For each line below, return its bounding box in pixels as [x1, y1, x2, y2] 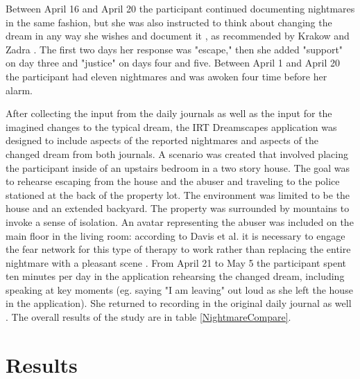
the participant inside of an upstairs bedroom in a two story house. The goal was [6, 160, 350, 175]
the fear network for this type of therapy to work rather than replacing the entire [6, 242, 351, 256]
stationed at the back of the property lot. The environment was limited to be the [6, 187, 350, 202]
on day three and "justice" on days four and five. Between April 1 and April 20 [6, 55, 340, 70]
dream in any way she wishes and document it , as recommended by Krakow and [6, 28, 350, 43]
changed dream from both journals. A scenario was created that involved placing [6, 146, 348, 161]
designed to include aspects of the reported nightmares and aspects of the [6, 133, 318, 148]
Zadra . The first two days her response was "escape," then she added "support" [6, 42, 343, 56]
